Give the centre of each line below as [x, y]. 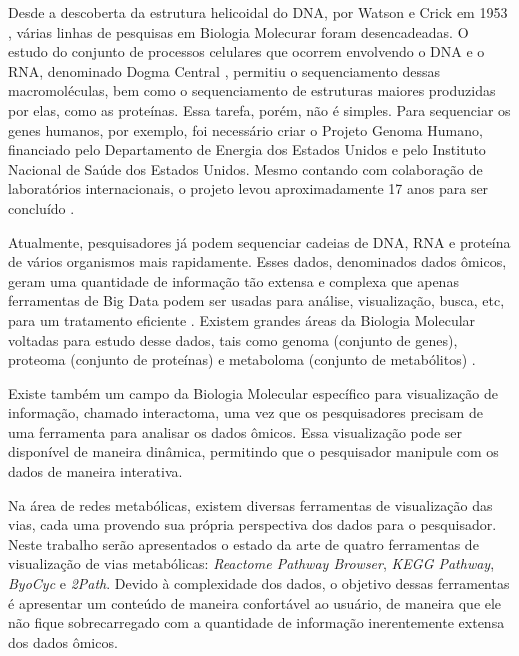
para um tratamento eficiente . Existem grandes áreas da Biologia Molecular [242, 319]
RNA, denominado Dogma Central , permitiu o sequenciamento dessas [224, 70]
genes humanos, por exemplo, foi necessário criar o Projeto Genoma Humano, [245, 129]
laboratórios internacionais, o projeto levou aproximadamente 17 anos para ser [248, 188]
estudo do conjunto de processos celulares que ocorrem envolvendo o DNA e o [246, 51]
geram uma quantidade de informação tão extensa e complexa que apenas [233, 280]
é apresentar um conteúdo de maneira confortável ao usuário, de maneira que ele [255, 602]
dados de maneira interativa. [95, 471]
